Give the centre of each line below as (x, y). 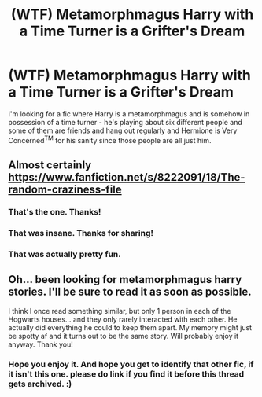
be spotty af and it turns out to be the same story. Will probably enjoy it (123, 336)
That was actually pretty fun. (65, 254)
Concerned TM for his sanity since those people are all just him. (110, 139)
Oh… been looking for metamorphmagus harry (125, 279)
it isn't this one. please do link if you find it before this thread (126, 374)
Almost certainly (50, 165)
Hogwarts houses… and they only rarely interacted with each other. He (123, 319)
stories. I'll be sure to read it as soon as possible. (130, 292)
